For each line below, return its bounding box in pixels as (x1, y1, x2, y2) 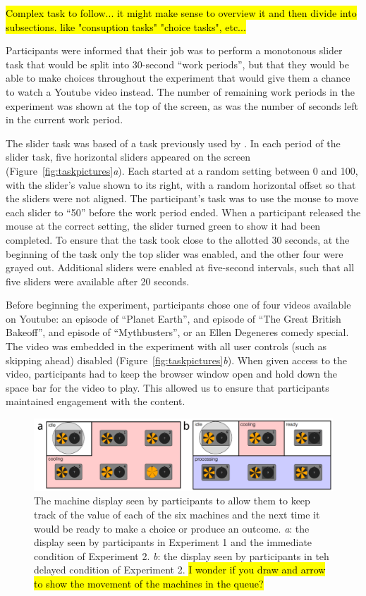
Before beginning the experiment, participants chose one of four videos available (6, 297, 351, 312)
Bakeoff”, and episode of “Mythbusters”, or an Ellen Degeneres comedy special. (6, 325, 349, 340)
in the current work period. (6, 112, 123, 127)
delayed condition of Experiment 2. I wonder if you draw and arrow (34, 562, 326, 577)
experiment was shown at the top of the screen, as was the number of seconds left (6, 98, 358, 113)
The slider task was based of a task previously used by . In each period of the (6, 135, 341, 150)
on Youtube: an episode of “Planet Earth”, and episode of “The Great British (6, 311, 341, 325)
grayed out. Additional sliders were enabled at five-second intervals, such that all (6, 260, 355, 275)
